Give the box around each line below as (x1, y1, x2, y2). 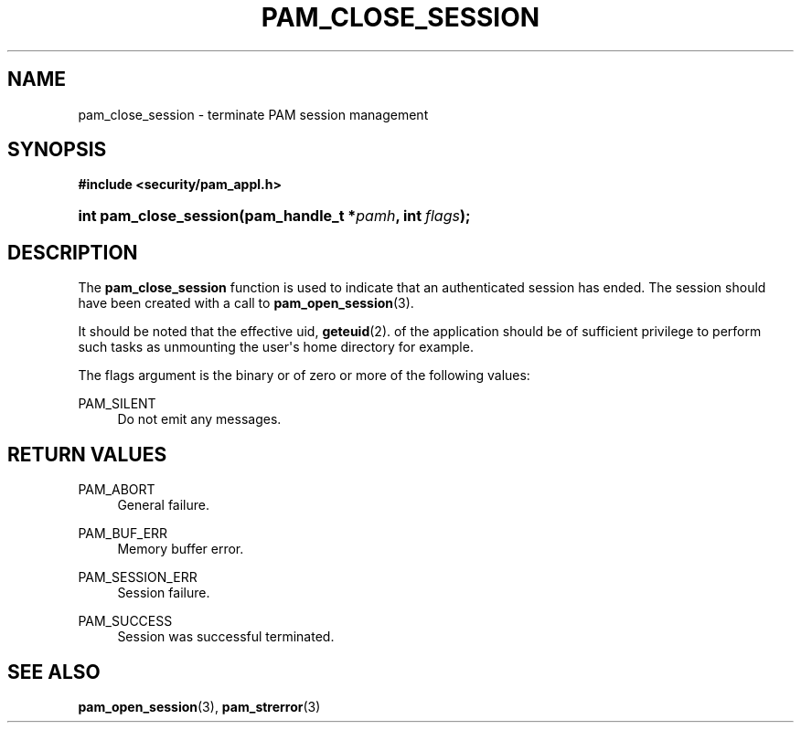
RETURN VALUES (7, 442, 167, 466)
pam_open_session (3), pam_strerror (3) (78, 698, 321, 714)
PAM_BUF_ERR (78, 525, 168, 542)
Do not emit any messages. (117, 411, 282, 428)
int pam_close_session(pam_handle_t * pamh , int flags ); (78, 206, 471, 226)
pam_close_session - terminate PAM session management (78, 106, 429, 122)
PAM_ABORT (78, 481, 155, 498)
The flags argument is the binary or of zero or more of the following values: (78, 367, 530, 384)
